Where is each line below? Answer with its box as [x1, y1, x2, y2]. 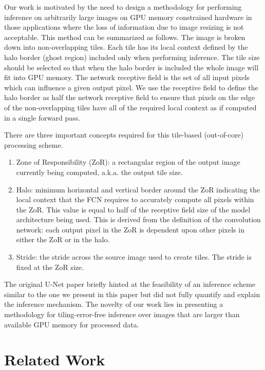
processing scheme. [4, 139, 63, 150]
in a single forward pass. [4, 112, 81, 123]
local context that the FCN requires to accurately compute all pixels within [16, 194, 254, 205]
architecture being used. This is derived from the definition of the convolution [16, 214, 261, 225]
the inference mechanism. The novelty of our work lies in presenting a [4, 299, 223, 309]
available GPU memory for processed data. [4, 319, 139, 329]
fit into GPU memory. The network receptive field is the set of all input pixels [4, 72, 250, 83]
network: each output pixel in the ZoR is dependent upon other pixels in [16, 224, 244, 235]
